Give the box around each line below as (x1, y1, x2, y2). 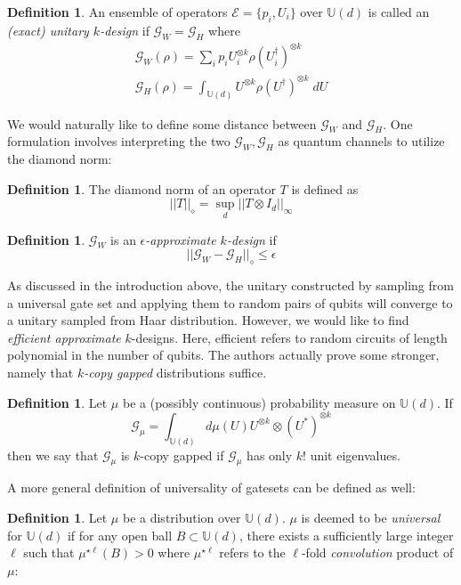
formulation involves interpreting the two (7, 132, 230, 150)
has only (247, 445, 293, 464)
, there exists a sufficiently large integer (239, 525, 454, 544)
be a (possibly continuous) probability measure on (122, 393, 396, 411)
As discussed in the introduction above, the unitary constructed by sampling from (7, 276, 454, 295)
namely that (7, 363, 74, 382)
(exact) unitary (7, 20, 89, 39)
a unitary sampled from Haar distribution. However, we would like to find (7, 311, 409, 329)
